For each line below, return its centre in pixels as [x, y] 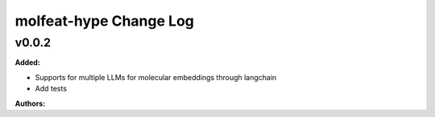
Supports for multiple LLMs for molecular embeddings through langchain [156, 77]
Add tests [51, 89]
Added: [27, 63]
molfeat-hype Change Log [105, 21]
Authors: [30, 103]
